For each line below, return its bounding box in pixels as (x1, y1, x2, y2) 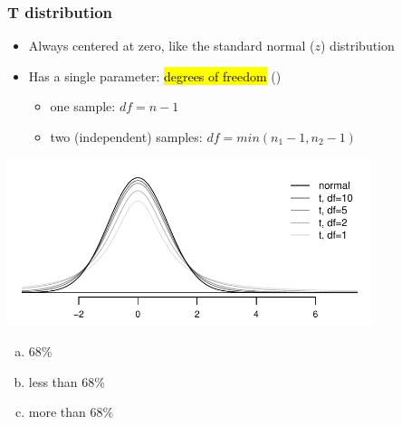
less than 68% (28, 372, 105, 391)
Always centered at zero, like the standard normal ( (28, 36, 315, 55)
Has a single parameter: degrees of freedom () (28, 66, 282, 85)
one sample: (50, 97, 116, 116)
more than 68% (28, 402, 114, 421)
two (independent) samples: (50, 127, 203, 146)
